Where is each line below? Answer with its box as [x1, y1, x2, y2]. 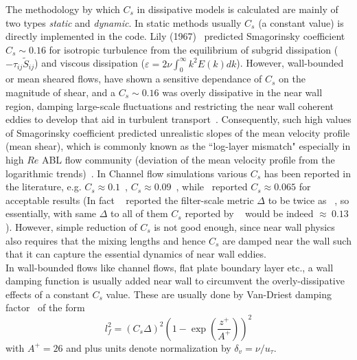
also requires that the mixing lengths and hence [5, 233, 206, 247]
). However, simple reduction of [5, 219, 137, 234]
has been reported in [264, 166, 351, 180]
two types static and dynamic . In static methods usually [5, 15, 242, 30]
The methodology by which [5, 2, 120, 16]
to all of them [111, 206, 168, 221]
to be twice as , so [268, 192, 349, 207]
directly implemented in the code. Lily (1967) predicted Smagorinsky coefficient [5, 29, 345, 43]
